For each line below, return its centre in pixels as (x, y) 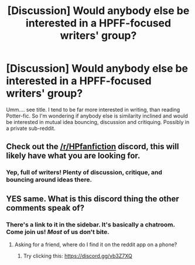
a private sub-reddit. (31, 128)
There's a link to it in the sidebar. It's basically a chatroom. (91, 225)
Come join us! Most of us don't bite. (58, 232)
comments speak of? (45, 208)
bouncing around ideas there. (49, 180)
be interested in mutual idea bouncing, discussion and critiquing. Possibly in (98, 122)
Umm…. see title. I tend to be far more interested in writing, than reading (93, 109)
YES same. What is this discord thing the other (93, 199)
